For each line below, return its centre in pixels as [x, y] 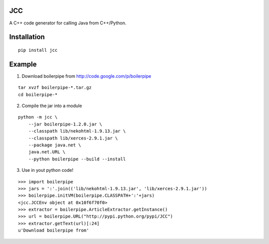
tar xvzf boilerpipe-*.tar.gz [55, 88]
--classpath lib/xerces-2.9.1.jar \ [73, 138]
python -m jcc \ [38, 117]
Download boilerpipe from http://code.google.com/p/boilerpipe [86, 76]
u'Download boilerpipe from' [54, 231]
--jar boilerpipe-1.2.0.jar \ [65, 124]
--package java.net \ [55, 145]
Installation [27, 37]
